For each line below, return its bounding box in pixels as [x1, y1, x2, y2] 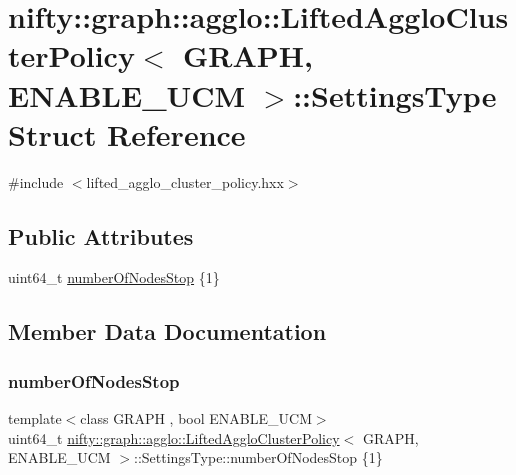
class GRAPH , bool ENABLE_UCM [80, 408, 312, 429]
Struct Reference [8, 113, 246, 154]
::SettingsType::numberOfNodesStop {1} [134, 447, 383, 468]
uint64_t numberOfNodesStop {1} [8, 267, 220, 288]
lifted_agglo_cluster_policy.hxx [86, 171, 284, 192]
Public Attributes [8, 220, 194, 251]
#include [8, 171, 64, 192]
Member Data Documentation [8, 316, 327, 347]
